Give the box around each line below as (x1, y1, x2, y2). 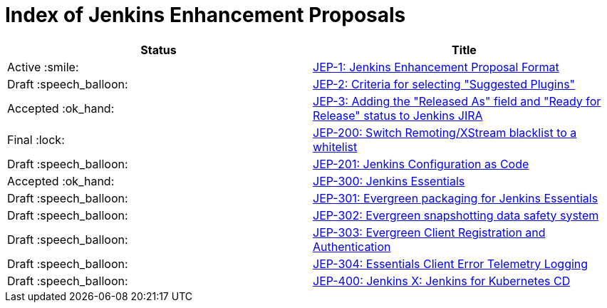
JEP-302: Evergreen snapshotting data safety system (313, 207, 599, 222)
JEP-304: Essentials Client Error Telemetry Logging (313, 256, 588, 271)
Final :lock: (7, 132, 65, 147)
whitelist (313, 139, 358, 154)
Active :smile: (7, 59, 79, 74)
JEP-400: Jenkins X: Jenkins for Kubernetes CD (313, 273, 571, 288)
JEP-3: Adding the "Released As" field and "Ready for (313, 93, 601, 108)
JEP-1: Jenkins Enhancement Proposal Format (313, 59, 559, 74)
